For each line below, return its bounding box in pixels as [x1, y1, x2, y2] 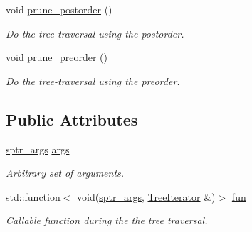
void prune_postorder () [6, 2, 112, 16]
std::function [6, 189, 61, 204]
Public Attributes [6, 108, 138, 130]
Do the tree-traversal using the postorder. [6, 26, 184, 40]
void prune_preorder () [6, 50, 107, 65]
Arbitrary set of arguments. [6, 165, 125, 180]
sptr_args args [6, 141, 70, 156]
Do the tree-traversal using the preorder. [6, 73, 180, 88]
